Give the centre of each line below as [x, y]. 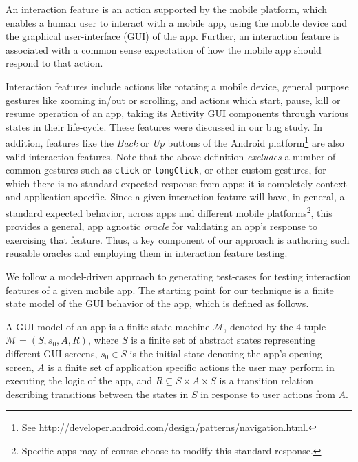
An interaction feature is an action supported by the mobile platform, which [167, 9]
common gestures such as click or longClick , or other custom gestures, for [166, 170]
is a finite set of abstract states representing [223, 340]
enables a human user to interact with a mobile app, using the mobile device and [177, 22]
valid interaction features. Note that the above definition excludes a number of [171, 156]
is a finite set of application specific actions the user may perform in [191, 367]
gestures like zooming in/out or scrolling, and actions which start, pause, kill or [173, 99]
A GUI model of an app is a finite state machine [108, 326]
